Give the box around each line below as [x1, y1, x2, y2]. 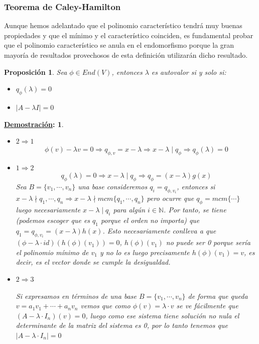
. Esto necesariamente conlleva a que [102, 225, 216, 236]
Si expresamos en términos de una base [16, 290, 137, 301]
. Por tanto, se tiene [164, 204, 226, 215]
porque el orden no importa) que [101, 214, 200, 225]
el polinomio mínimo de [16, 247, 89, 257]
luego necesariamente [16, 204, 81, 215]
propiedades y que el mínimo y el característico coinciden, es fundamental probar [4, 30, 253, 40]
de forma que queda [188, 290, 248, 301]
